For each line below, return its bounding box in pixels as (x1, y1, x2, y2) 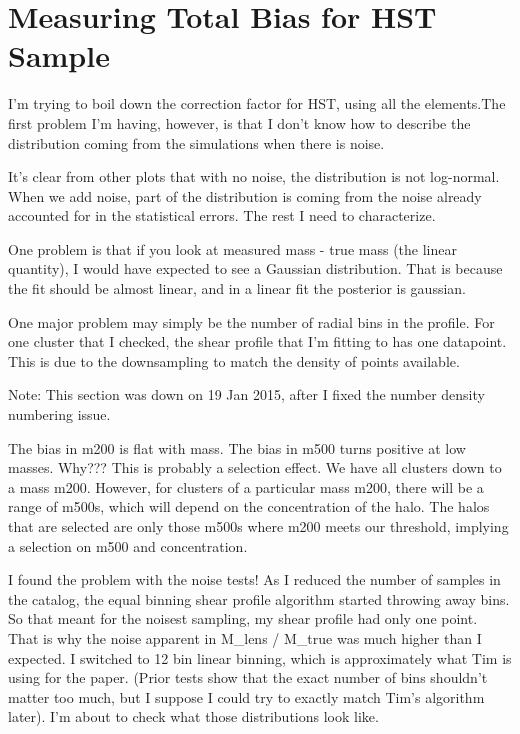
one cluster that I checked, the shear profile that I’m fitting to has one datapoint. (8, 331, 507, 352)
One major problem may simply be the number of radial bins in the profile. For (8, 311, 495, 332)
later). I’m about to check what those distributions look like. (8, 706, 379, 727)
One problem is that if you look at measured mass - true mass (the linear (8, 238, 457, 259)
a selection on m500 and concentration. (8, 535, 248, 556)
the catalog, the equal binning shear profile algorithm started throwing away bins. (8, 588, 510, 609)
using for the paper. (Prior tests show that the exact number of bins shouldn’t (8, 667, 488, 688)
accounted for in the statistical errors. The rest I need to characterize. (8, 205, 436, 226)
